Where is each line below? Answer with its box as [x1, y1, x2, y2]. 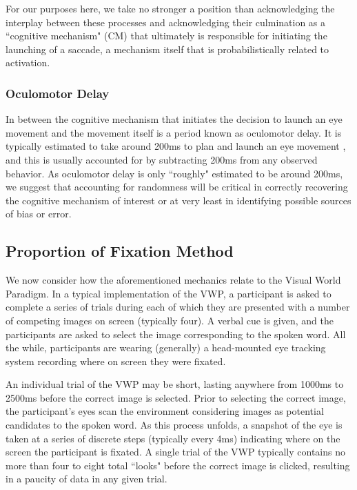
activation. [6, 55, 50, 70]
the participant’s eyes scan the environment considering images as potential [6, 404, 324, 418]
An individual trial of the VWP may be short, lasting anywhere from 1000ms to [6, 377, 344, 391]
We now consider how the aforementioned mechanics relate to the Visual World [6, 273, 341, 287]
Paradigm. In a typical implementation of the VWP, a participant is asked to [6, 286, 331, 300]
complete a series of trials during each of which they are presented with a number [6, 300, 350, 314]
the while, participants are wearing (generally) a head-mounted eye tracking [6, 340, 326, 355]
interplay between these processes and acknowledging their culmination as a [6, 14, 326, 29]
